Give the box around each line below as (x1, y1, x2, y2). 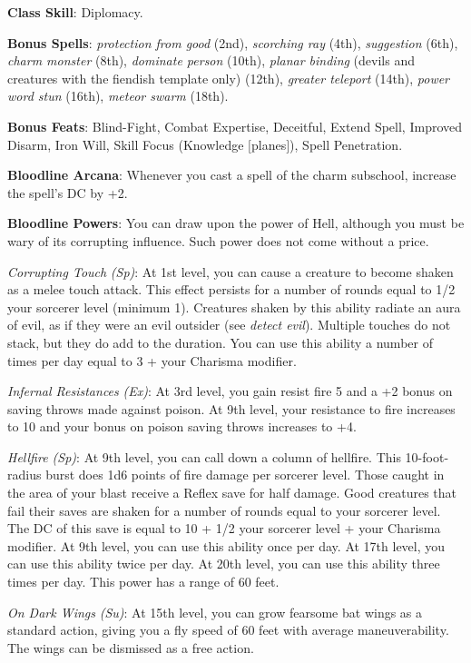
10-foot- (405, 447, 449, 466)
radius (7, 465, 42, 484)
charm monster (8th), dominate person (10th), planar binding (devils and (7, 51, 415, 70)
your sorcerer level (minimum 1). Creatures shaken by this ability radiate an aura (7, 297, 461, 316)
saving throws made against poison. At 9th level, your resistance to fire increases (7, 399, 456, 418)
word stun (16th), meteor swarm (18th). (7, 86, 229, 105)
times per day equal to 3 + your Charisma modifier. (7, 351, 297, 370)
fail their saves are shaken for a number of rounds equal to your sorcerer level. (7, 500, 441, 520)
